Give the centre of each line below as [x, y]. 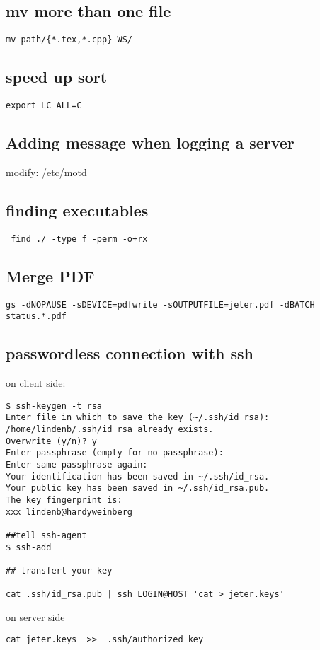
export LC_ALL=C [44, 106]
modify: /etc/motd [46, 172]
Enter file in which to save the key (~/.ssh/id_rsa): [138, 418]
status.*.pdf [36, 317]
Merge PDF [50, 275]
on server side [35, 616]
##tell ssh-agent [46, 535]
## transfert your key [59, 570]
